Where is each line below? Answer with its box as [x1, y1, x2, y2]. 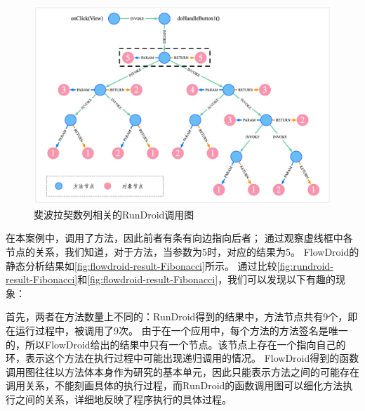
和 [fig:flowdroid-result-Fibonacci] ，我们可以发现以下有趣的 [77, 272, 336, 287]
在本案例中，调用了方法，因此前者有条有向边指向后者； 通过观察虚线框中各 [6, 230, 353, 245]
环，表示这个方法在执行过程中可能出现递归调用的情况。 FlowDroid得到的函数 [6, 351, 359, 365]
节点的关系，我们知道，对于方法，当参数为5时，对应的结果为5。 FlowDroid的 [6, 244, 359, 259]
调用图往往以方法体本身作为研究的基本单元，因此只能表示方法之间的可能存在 [6, 364, 359, 379]
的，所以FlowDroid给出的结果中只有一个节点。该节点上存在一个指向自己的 [6, 337, 346, 351]
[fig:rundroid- [277, 258, 333, 273]
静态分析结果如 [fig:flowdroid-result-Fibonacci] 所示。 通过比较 [6, 258, 277, 273]
